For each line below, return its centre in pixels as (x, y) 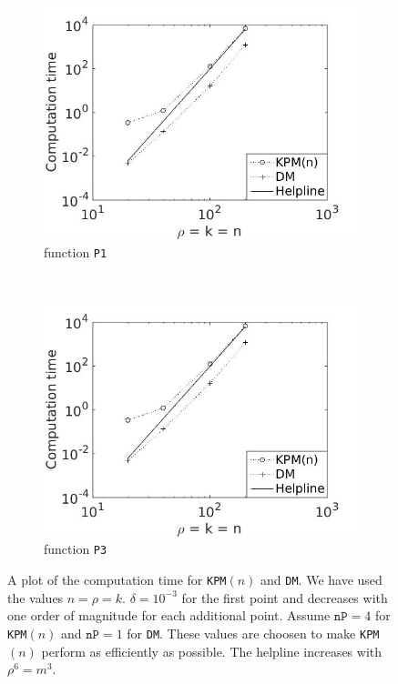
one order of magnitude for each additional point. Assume (169, 615)
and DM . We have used (321, 580)
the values (36, 597)
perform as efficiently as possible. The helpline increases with (212, 651)
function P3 (76, 549)
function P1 (76, 251)
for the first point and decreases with (285, 597)
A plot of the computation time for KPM (117, 580)
